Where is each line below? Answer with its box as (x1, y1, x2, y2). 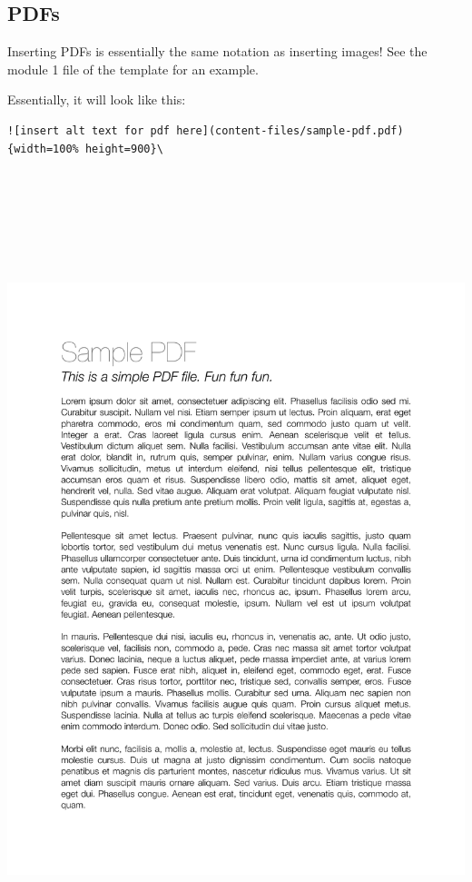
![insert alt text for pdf (7, 124, 170, 137)
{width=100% (7, 142, 79, 155)
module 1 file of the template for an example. (7, 59, 259, 78)
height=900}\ (84, 142, 163, 155)
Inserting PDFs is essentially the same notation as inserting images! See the (7, 42, 428, 61)
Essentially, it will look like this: (7, 90, 186, 109)
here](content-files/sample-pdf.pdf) (176, 124, 404, 137)
